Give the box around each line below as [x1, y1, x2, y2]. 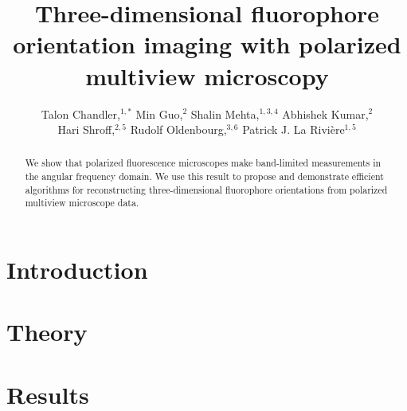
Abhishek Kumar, [282, 105, 369, 122]
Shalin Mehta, [190, 105, 260, 122]
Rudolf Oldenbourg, [130, 121, 227, 138]
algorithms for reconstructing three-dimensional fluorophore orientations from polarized [25, 182, 388, 196]
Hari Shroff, [57, 121, 115, 138]
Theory [6, 315, 88, 348]
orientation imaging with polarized [13, 28, 401, 61]
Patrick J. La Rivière [242, 121, 345, 138]
